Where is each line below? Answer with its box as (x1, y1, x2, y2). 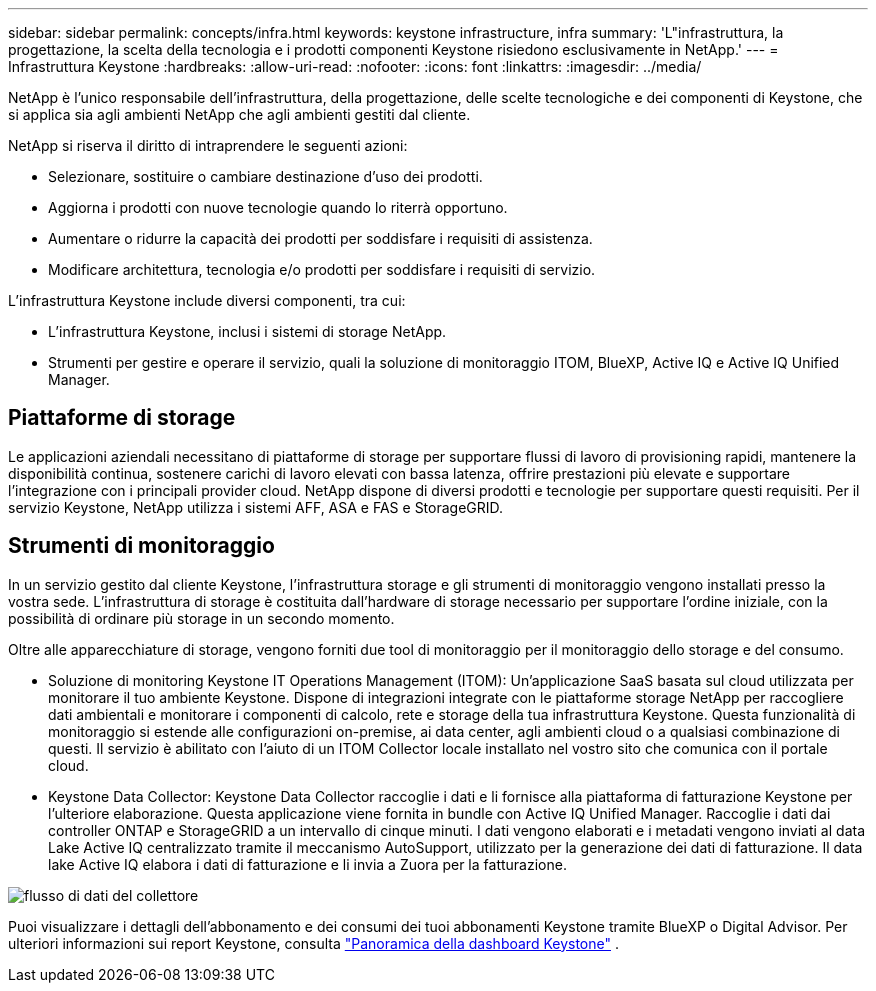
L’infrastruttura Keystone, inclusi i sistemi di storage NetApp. (48, 323, 447, 340)
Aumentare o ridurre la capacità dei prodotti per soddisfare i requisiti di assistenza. (48, 230, 593, 247)
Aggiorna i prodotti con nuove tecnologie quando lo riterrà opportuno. (48, 199, 508, 216)
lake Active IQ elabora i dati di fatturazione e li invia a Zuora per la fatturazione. (48, 855, 567, 873)
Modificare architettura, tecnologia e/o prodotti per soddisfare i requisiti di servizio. (48, 261, 596, 278)
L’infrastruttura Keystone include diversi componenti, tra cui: (8, 292, 406, 309)
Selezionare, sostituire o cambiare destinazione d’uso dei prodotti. (48, 168, 483, 185)
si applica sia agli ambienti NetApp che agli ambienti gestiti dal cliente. (8, 106, 471, 123)
